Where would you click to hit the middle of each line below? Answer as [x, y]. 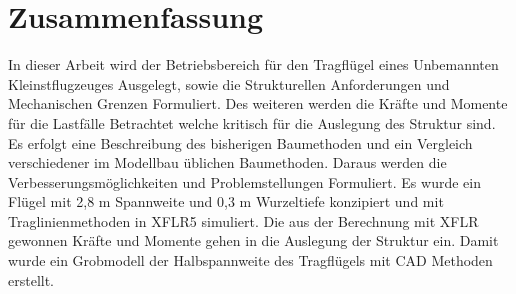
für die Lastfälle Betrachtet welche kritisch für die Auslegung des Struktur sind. [252, 122]
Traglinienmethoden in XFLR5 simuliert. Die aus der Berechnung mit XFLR [243, 220]
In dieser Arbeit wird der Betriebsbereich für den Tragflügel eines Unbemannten [253, 64]
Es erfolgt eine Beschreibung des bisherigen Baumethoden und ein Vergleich [240, 142]
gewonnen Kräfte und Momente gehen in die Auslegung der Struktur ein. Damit [253, 240]
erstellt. [31, 279]
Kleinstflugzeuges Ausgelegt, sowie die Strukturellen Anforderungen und [229, 83]
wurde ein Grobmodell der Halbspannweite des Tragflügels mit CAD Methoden [250, 260]
